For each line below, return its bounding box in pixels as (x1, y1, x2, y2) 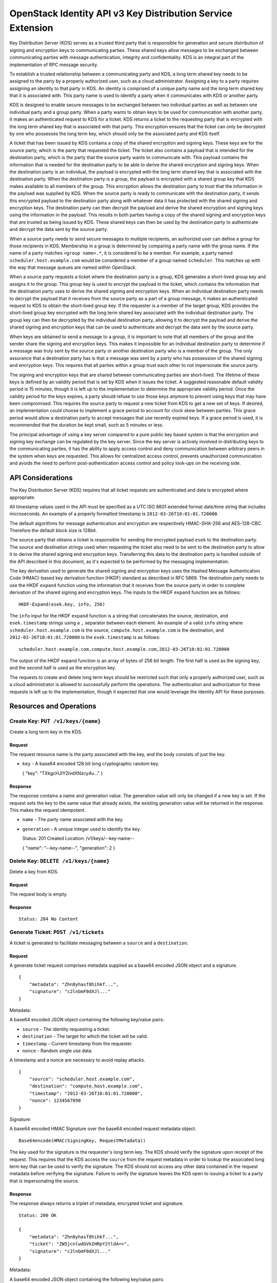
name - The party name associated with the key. (22, 817, 124, 823)
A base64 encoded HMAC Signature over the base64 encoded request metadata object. (9, 1125, 196, 1132)
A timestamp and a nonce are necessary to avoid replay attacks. (9, 1057, 146, 1063)
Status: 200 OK (18, 1212, 57, 1218)
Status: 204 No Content (18, 916, 78, 922)
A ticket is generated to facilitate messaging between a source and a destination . (9, 940, 189, 946)
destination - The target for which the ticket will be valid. (22, 1033, 148, 1039)
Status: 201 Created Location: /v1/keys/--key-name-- (22, 835, 134, 842)
